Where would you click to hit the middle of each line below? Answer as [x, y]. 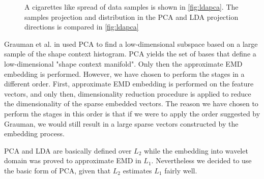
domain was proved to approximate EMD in [73, 160]
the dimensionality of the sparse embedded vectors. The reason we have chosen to [131, 103]
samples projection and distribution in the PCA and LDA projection [131, 17]
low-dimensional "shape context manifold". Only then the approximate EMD [123, 63]
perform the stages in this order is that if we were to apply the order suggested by [132, 113]
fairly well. [181, 170]
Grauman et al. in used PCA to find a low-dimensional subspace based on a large [131, 43]
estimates [137, 170]
